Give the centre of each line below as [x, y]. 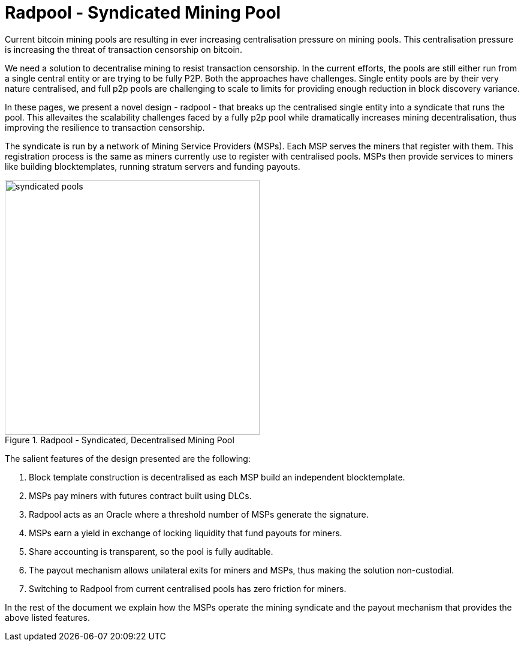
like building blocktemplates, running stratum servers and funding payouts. [153, 166]
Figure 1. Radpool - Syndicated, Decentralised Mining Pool [120, 440]
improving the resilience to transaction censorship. [105, 127]
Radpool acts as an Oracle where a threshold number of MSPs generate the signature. [199, 514]
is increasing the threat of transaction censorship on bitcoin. [124, 49]
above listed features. [47, 617]
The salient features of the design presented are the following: [128, 458]
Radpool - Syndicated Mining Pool [143, 13]
